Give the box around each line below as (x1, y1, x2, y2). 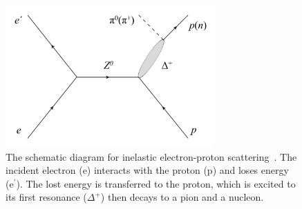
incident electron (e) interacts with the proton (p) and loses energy (6, 163, 289, 177)
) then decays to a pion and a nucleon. (100, 190, 264, 204)
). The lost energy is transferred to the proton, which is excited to (16, 176, 296, 190)
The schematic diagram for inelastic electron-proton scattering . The (6, 149, 297, 163)
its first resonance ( (6, 190, 87, 204)
